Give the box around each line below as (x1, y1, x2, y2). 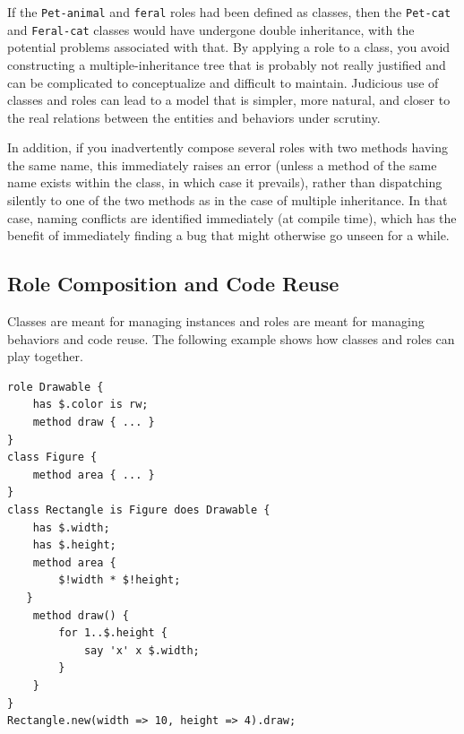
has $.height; (32, 539, 116, 552)
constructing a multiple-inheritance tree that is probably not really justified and (7, 55, 446, 73)
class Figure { (7, 451, 98, 464)
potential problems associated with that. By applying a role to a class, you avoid (7, 38, 451, 56)
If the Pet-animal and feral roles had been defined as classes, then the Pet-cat (7, 3, 451, 21)
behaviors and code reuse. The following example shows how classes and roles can (7, 329, 455, 348)
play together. (7, 347, 83, 366)
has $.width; (32, 521, 110, 534)
